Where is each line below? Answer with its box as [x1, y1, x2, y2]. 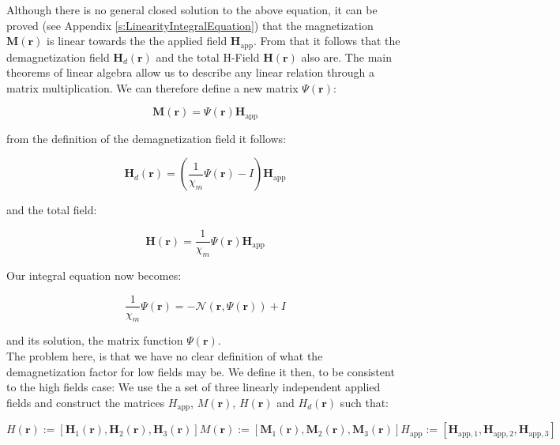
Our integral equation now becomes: [6, 266, 182, 283]
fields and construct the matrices [6, 394, 165, 410]
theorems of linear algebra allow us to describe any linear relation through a [6, 64, 375, 81]
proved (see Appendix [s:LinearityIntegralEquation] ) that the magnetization [6, 17, 374, 33]
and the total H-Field [156, 48, 260, 65]
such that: [340, 394, 389, 410]
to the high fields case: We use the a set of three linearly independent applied [6, 379, 381, 395]
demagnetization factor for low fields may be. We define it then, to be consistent [6, 363, 395, 379]
